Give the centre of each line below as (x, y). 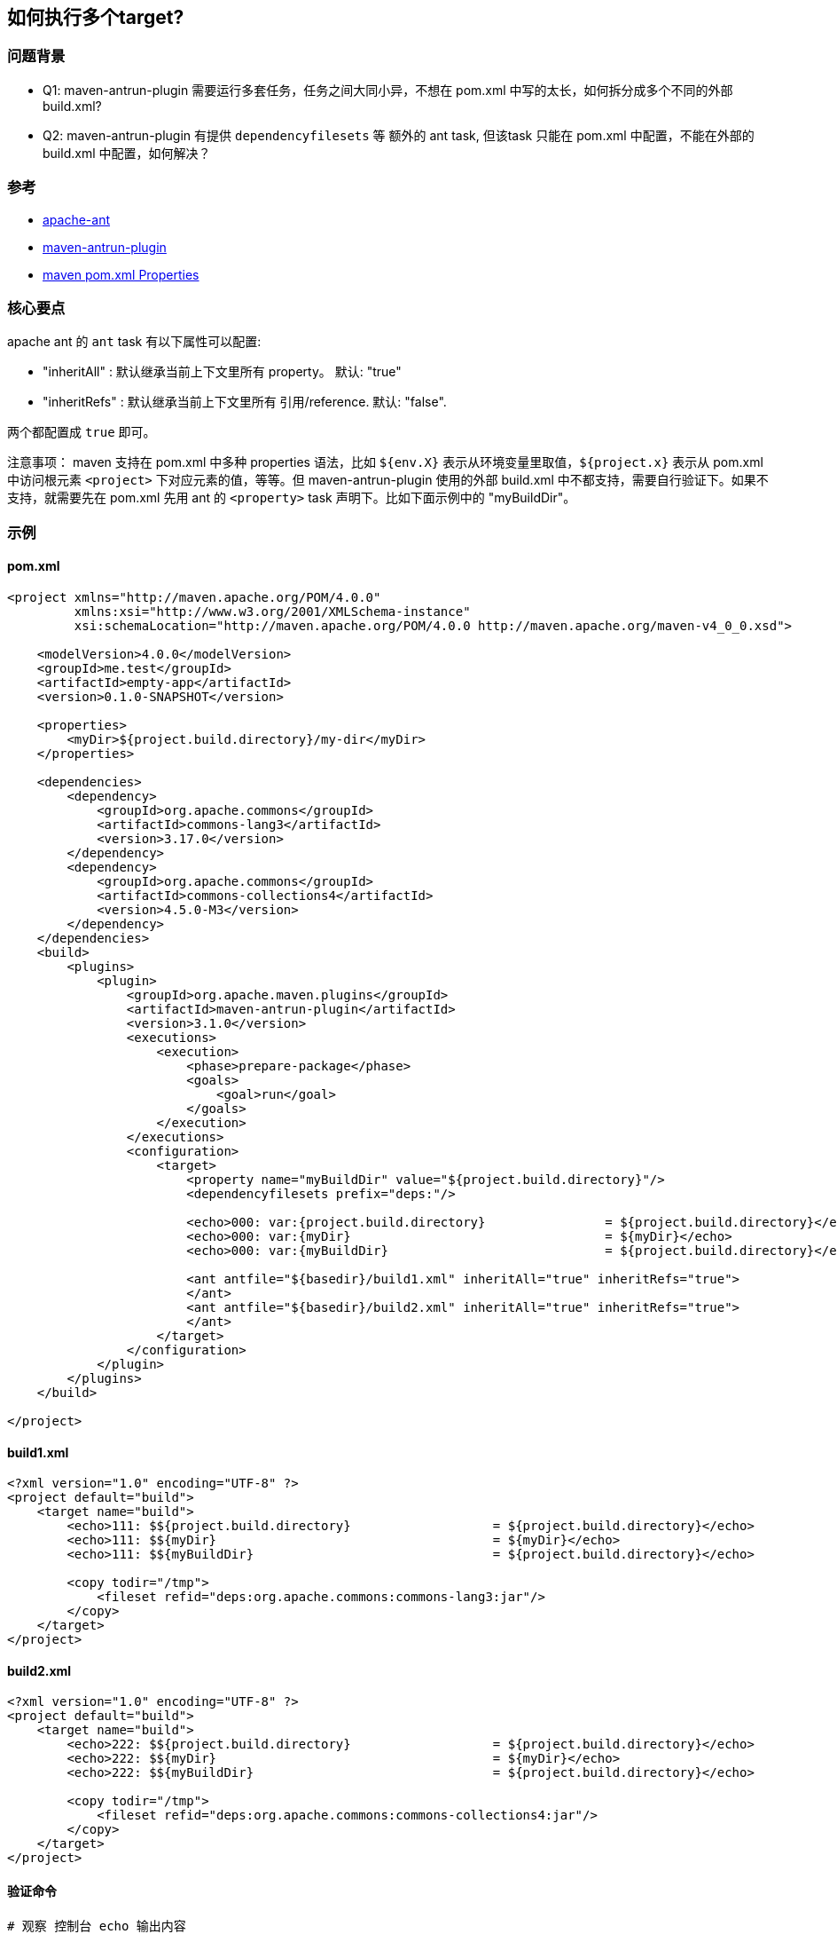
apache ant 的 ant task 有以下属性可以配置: (134, 342)
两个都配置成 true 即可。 (82, 432)
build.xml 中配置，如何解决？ (127, 153)
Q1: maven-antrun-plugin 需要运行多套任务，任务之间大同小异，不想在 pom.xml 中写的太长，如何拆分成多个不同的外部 (388, 90)
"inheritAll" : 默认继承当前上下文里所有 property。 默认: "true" (222, 372)
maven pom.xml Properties (121, 274)
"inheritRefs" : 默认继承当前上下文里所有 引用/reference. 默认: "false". (245, 402)
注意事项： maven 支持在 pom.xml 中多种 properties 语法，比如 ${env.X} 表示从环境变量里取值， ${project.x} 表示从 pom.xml (385, 462)
